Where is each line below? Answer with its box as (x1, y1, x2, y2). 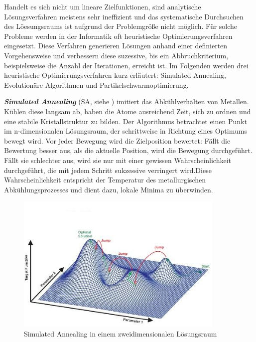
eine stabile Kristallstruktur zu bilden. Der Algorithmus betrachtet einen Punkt (4, 116, 247, 126)
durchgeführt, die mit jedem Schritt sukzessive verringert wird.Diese (4, 165, 212, 175)
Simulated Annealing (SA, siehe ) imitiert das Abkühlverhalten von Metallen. (4, 96, 249, 107)
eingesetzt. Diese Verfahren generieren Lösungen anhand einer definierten (4, 40, 228, 51)
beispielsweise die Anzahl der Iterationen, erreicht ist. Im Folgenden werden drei (4, 60, 249, 70)
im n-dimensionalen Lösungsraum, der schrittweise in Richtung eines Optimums (4, 126, 247, 136)
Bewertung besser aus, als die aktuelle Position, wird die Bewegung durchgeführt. (4, 145, 253, 156)
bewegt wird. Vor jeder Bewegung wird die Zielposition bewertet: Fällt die (4, 135, 231, 146)
